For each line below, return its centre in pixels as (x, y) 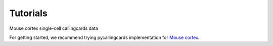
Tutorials (28, 13)
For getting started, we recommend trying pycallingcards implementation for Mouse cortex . (104, 37)
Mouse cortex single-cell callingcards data (54, 28)
